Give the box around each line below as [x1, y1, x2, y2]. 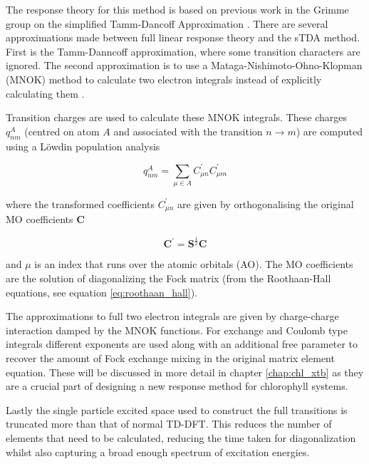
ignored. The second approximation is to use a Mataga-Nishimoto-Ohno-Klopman [6, 58, 363, 73]
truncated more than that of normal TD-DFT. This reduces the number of [6, 416, 332, 431]
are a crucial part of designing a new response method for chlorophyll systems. [6, 378, 348, 393]
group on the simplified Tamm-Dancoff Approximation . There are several [6, 16, 328, 31]
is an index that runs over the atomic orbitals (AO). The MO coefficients [34, 257, 353, 272]
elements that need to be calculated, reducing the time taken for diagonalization [6, 430, 356, 445]
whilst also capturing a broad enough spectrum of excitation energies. [6, 444, 310, 459]
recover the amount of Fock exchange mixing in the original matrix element [6, 350, 335, 365]
